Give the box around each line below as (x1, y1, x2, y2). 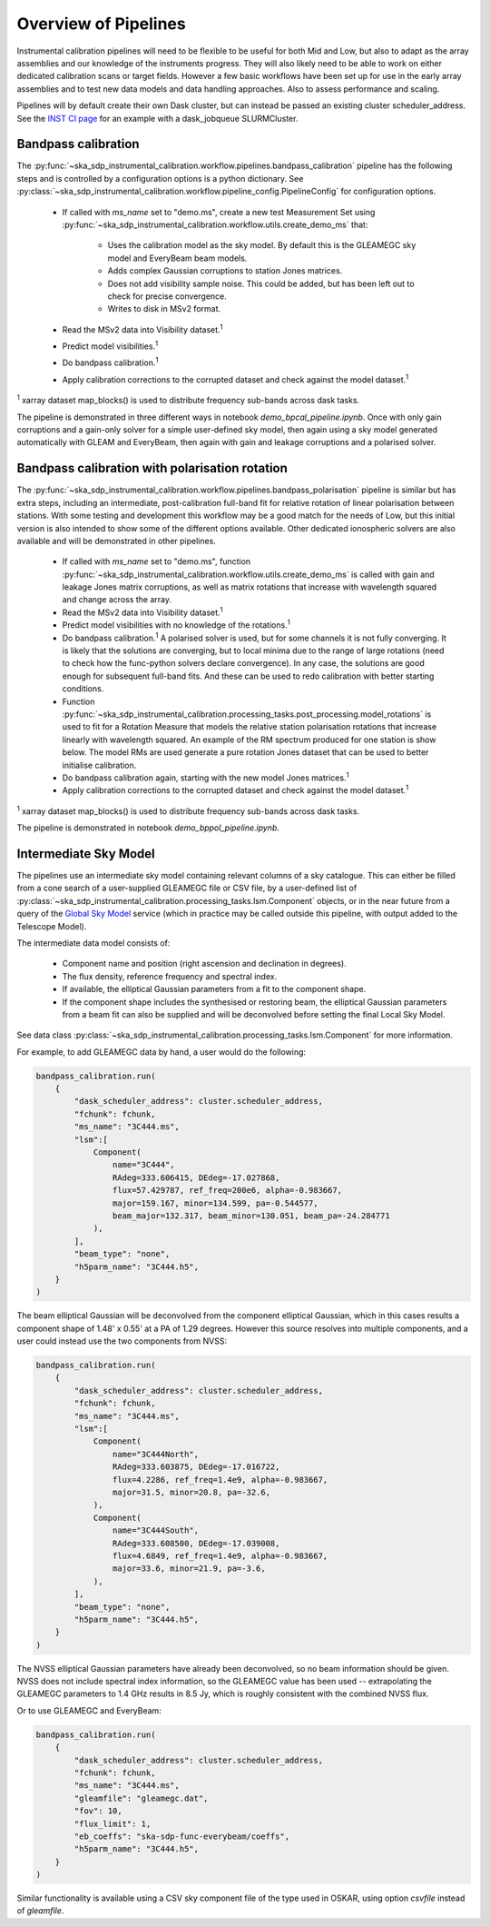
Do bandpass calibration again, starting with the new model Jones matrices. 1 (62, 770, 349, 783)
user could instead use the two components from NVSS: (16, 1336, 227, 1346)
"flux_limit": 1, (73, 1818, 152, 1829)
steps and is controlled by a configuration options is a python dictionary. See (16, 173, 304, 184)
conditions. (62, 683, 104, 694)
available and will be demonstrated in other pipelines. (16, 535, 217, 546)
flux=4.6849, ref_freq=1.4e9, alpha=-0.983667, (112, 1550, 328, 1561)
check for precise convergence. (107, 291, 227, 302)
